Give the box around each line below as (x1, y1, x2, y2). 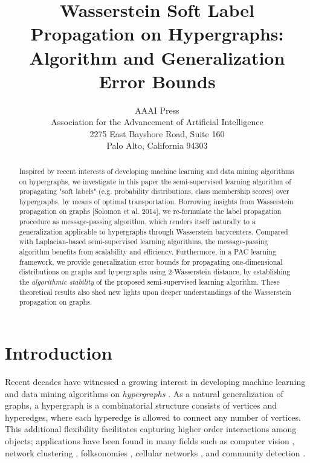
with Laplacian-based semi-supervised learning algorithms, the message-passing (19, 236, 268, 247)
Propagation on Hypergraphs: (30, 21, 284, 46)
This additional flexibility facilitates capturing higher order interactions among (5, 423, 297, 435)
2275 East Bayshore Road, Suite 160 (89, 127, 225, 140)
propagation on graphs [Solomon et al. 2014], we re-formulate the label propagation (19, 206, 282, 216)
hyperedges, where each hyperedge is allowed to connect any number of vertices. (5, 410, 301, 423)
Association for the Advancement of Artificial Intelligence (51, 115, 263, 128)
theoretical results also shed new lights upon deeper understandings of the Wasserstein (19, 287, 291, 297)
